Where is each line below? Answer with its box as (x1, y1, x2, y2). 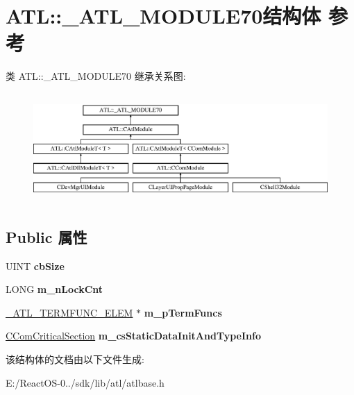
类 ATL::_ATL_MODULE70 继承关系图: (6, 69, 186, 83)
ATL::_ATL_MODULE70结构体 (6, 1, 321, 30)
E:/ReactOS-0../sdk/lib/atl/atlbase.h (6, 375, 165, 389)
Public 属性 (6, 226, 87, 247)
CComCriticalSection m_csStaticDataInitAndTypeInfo (6, 328, 261, 343)
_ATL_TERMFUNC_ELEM (6, 305, 133, 319)
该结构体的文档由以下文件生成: (6, 351, 144, 366)
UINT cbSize (6, 258, 65, 273)
